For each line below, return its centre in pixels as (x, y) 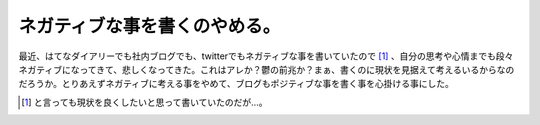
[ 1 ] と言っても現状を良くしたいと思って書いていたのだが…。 (144, 102)
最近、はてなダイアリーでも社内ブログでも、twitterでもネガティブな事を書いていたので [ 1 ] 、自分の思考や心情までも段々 (266, 56)
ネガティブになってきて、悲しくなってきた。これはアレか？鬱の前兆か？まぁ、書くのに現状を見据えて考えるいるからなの (266, 69)
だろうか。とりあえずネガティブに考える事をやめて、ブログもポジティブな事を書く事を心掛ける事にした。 (236, 84)
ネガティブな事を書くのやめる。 (149, 26)
